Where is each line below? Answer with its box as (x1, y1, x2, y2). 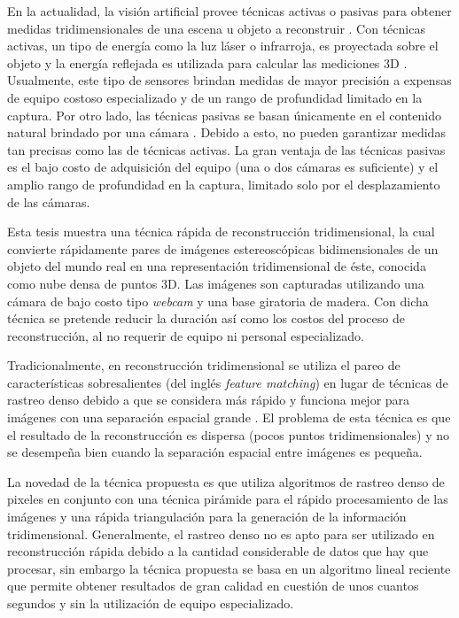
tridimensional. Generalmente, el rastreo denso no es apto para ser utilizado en (7, 524, 435, 543)
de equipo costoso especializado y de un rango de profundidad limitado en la (7, 88, 423, 106)
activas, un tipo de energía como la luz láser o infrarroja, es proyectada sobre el (7, 36, 439, 55)
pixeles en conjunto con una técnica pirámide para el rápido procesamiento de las (7, 490, 448, 508)
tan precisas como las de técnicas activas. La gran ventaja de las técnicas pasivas (7, 140, 446, 158)
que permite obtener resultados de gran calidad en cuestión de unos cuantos (7, 576, 419, 595)
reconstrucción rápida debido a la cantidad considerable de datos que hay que (7, 542, 429, 560)
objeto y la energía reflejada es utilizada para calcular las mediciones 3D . (7, 53, 408, 72)
